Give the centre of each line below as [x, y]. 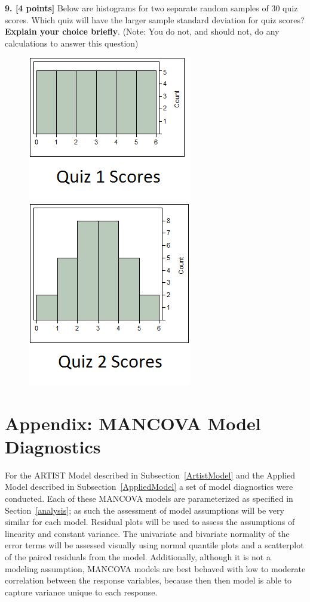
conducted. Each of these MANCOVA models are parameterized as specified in [149, 498]
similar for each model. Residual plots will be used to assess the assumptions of [150, 522]
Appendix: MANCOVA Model [133, 423]
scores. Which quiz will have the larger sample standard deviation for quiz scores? [155, 19]
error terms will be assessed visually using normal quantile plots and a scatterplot [154, 545]
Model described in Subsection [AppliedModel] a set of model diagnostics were [149, 487]
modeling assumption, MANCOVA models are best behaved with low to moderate [155, 568]
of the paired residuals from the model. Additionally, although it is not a [138, 557]
